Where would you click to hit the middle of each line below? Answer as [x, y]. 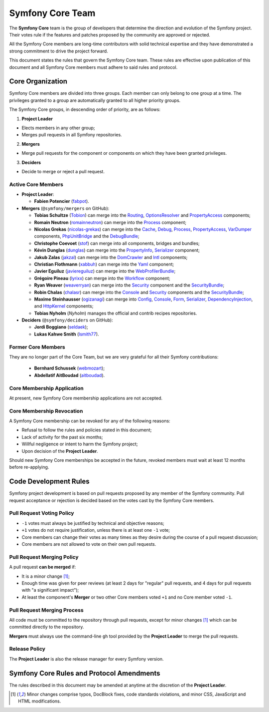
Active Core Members [36, 184]
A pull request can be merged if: [43, 567]
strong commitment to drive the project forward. [59, 51]
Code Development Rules [49, 482]
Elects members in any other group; [58, 128]
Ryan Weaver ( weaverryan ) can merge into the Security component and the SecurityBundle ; [129, 285]
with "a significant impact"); [50, 590]
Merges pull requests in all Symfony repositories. [72, 135]
